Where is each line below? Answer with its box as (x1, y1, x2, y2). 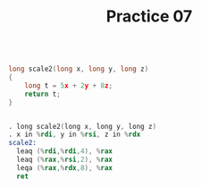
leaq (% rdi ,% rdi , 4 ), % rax (16, 147, 113, 156)
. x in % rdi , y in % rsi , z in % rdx (8, 130, 141, 140)
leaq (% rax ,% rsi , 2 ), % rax (16, 155, 113, 165)
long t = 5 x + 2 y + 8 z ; (24, 81, 113, 90)
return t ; (24, 90, 62, 98)
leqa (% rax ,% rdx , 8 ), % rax (16, 163, 113, 172)
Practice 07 (105, 6, 193, 27)
